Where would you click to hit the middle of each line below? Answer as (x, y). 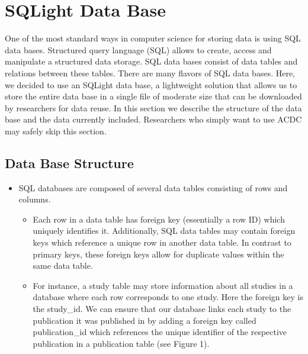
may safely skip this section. (56, 131)
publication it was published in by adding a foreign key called (145, 320)
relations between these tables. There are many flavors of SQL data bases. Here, (150, 73)
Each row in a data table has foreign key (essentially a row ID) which (159, 219)
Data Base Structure (69, 162)
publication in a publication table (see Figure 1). (121, 343)
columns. (35, 199)
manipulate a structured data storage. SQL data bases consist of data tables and (151, 61)
